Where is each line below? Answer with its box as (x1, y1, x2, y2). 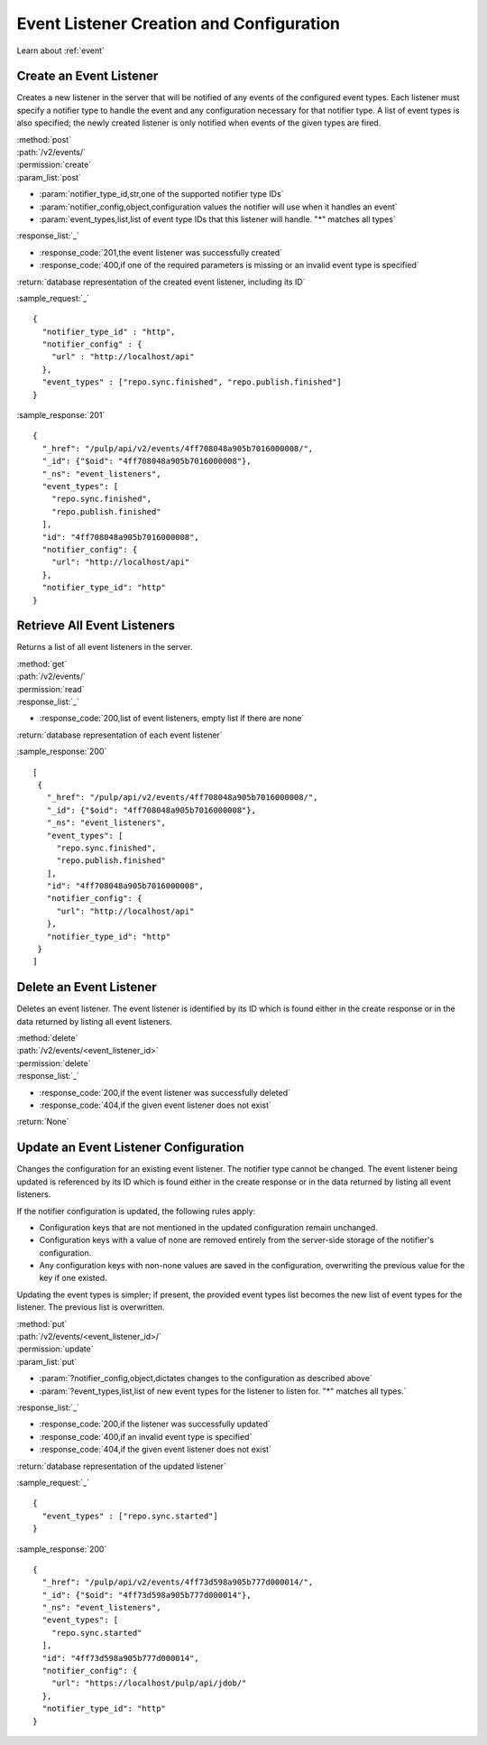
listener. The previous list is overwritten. (16, 1302, 166, 1313)
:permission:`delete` (16, 1057, 91, 1069)
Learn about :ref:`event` (16, 45, 106, 56)
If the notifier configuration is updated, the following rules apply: (16, 1205, 256, 1216)
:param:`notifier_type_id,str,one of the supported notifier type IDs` (39, 189, 284, 200)
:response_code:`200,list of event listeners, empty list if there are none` (39, 713, 305, 724)
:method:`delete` (16, 1033, 78, 1044)
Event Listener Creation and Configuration (16, 14, 341, 33)
